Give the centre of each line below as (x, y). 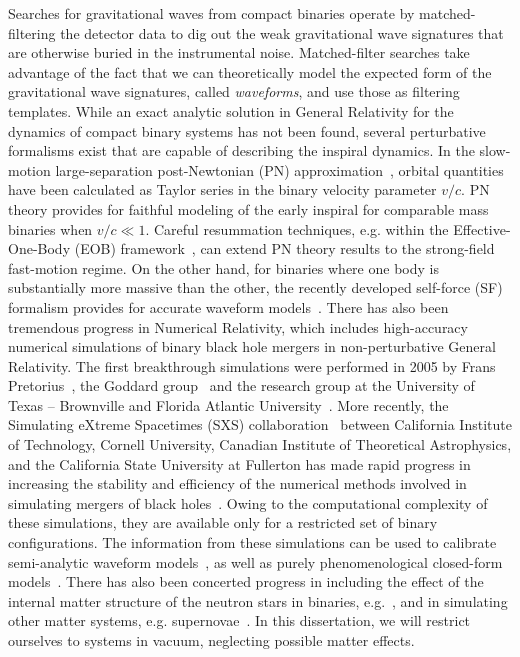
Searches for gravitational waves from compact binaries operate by (211, 13)
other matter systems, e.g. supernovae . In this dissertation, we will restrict (239, 620)
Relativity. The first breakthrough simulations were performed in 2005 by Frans (252, 365)
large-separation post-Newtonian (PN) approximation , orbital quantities (279, 169)
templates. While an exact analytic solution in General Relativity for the (231, 110)
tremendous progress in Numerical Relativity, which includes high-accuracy (238, 326)
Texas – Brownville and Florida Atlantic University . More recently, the (228, 404)
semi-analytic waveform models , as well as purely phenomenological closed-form (255, 561)
